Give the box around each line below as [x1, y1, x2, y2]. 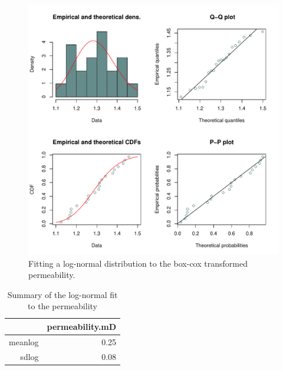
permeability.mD [47, 320, 117, 332]
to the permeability [28, 300, 97, 312]
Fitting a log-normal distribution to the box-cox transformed [28, 257, 248, 269]
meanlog [9, 335, 39, 348]
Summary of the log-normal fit [7, 288, 118, 300]
